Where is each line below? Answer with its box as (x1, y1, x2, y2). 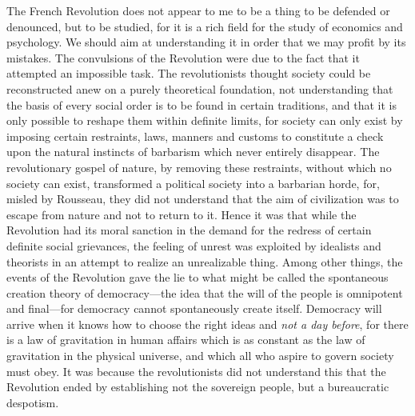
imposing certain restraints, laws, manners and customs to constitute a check (6, 127, 384, 144)
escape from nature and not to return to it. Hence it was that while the (6, 206, 357, 222)
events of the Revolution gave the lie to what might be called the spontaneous (6, 269, 389, 286)
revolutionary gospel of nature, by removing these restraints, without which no (6, 158, 392, 175)
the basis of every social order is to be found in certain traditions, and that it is (6, 96, 397, 113)
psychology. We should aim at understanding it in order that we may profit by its (6, 34, 406, 50)
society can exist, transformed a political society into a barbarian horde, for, (6, 174, 380, 191)
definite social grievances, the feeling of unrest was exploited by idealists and (6, 237, 381, 254)
